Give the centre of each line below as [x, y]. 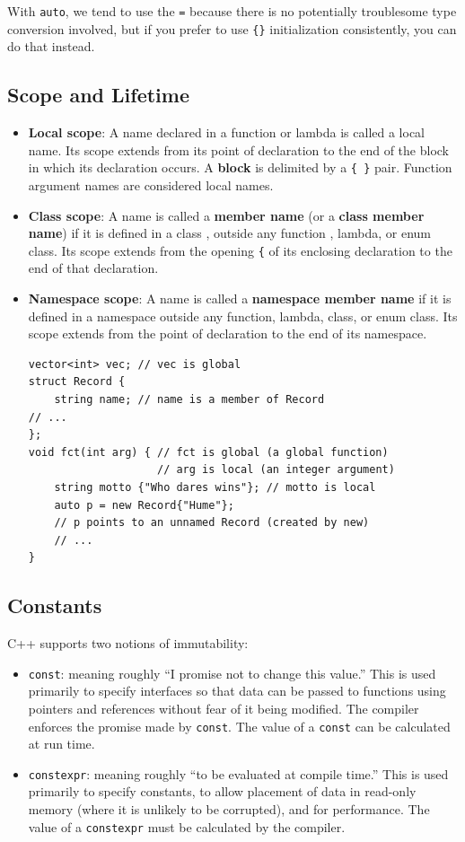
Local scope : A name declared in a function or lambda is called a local [226, 132]
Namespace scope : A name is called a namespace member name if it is [240, 298]
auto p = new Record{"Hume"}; [144, 505]
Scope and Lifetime [98, 95]
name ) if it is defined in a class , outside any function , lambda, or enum [229, 233]
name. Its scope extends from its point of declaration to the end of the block [238, 149]
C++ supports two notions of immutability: [128, 643]
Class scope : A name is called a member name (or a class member [226, 215]
